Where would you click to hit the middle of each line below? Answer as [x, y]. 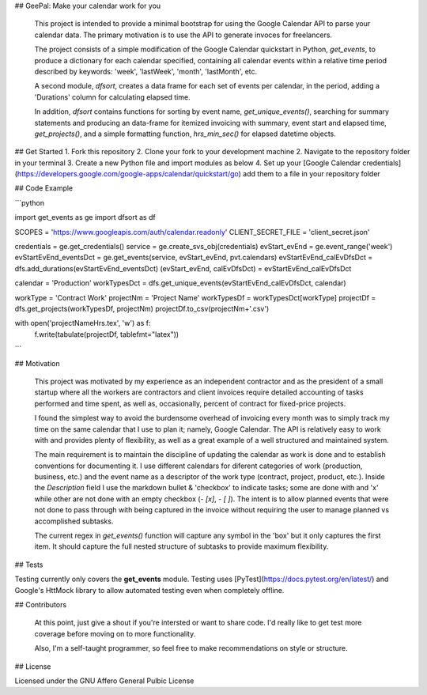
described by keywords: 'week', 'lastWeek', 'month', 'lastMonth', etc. [146, 71]
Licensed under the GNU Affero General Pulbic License [104, 681]
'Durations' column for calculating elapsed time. [112, 97]
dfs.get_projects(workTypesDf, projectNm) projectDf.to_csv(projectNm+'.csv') [142, 308]
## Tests [29, 565]
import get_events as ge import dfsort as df [85, 217]
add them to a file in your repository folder [312, 174]
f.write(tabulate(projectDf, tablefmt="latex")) [107, 334]
